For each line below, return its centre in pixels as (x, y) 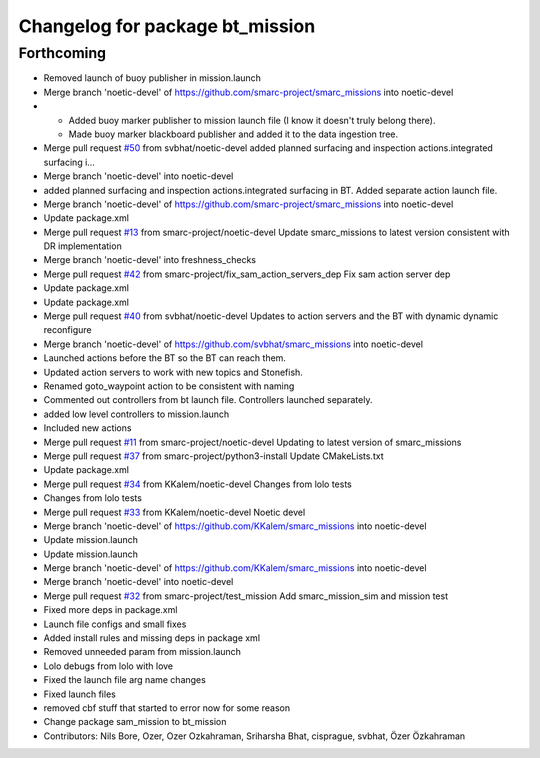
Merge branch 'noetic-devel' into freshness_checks (150, 260)
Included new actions (87, 428)
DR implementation (82, 246)
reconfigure (67, 330)
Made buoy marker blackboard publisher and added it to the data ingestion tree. (233, 134)
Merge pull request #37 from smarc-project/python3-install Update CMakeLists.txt (213, 456)
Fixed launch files (80, 694)
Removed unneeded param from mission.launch (142, 652)
